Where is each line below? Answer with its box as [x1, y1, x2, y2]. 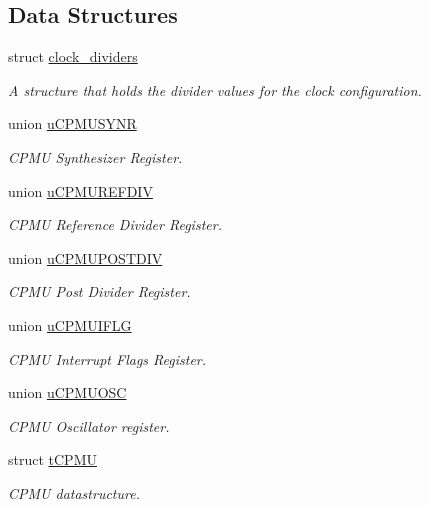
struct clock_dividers [8, 46, 138, 67]
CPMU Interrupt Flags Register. [8, 348, 207, 369]
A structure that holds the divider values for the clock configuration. [8, 79, 422, 100]
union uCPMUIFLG [8, 314, 132, 335]
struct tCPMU [8, 449, 97, 470]
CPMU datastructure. [8, 482, 140, 503]
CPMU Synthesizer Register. [8, 146, 183, 167]
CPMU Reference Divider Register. [8, 214, 222, 235]
